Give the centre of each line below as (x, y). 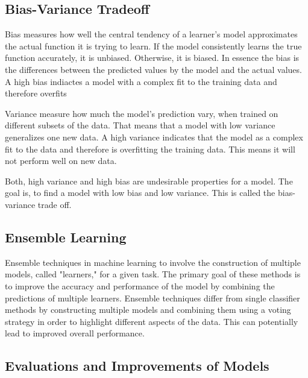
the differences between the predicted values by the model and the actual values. (153, 69)
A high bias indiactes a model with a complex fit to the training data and (141, 81)
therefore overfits (36, 93)
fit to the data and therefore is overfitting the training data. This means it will (150, 149)
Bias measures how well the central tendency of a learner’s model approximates (151, 34)
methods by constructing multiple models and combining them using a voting (148, 310)
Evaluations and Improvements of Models (137, 366)
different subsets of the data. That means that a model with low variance (140, 125)
